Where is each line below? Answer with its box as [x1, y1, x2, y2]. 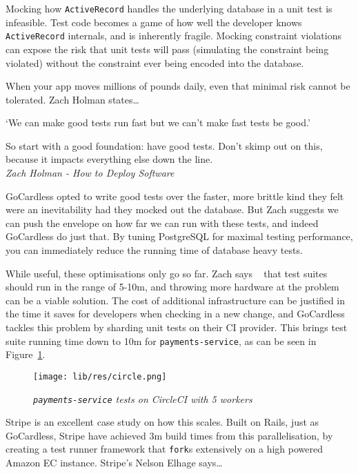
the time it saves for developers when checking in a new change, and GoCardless [6, 306, 345, 321]
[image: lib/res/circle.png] [33, 371, 167, 382]
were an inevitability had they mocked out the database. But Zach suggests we [6, 202, 339, 217]
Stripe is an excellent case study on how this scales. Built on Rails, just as [6, 415, 319, 429]
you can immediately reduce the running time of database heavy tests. [6, 243, 303, 257]
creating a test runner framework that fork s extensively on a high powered [6, 442, 323, 456]
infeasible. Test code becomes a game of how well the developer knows [6, 14, 302, 29]
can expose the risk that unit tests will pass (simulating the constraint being [6, 41, 329, 56]
